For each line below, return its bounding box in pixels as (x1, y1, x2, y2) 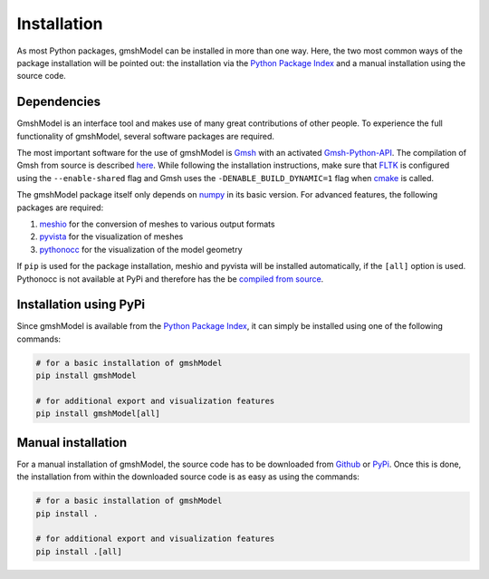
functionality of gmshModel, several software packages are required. (16, 130, 275, 141)
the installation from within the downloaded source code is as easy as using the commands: (16, 471, 360, 482)
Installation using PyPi (16, 297, 146, 313)
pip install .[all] (35, 546, 122, 556)
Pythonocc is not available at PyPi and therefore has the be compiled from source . (16, 273, 324, 285)
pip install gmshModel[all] (35, 409, 160, 419)
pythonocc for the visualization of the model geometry (39, 244, 244, 255)
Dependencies (16, 94, 101, 110)
